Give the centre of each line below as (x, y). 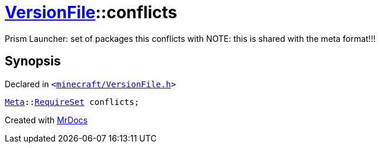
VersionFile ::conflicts (91, 12)
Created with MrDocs (46, 120)
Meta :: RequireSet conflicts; (72, 102)
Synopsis (33, 61)
